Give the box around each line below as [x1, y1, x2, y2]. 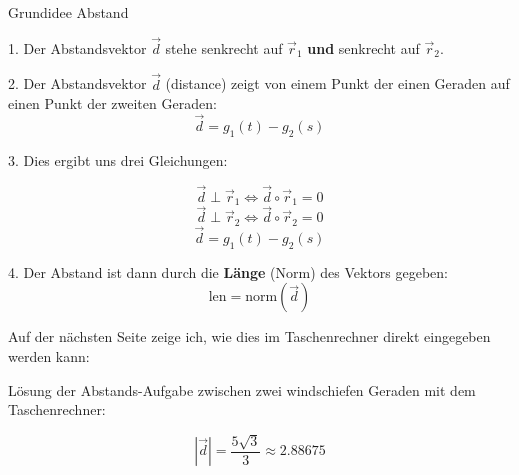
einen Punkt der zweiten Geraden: [8, 93, 217, 114]
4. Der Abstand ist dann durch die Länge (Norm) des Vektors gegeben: [8, 261, 449, 282]
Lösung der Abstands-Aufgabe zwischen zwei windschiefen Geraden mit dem [8, 379, 476, 400]
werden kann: [8, 345, 90, 366]
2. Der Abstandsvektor [8, 73, 147, 94]
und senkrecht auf [307, 37, 420, 58]
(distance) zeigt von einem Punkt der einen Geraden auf [165, 73, 510, 94]
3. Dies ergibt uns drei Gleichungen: [8, 149, 228, 170]
